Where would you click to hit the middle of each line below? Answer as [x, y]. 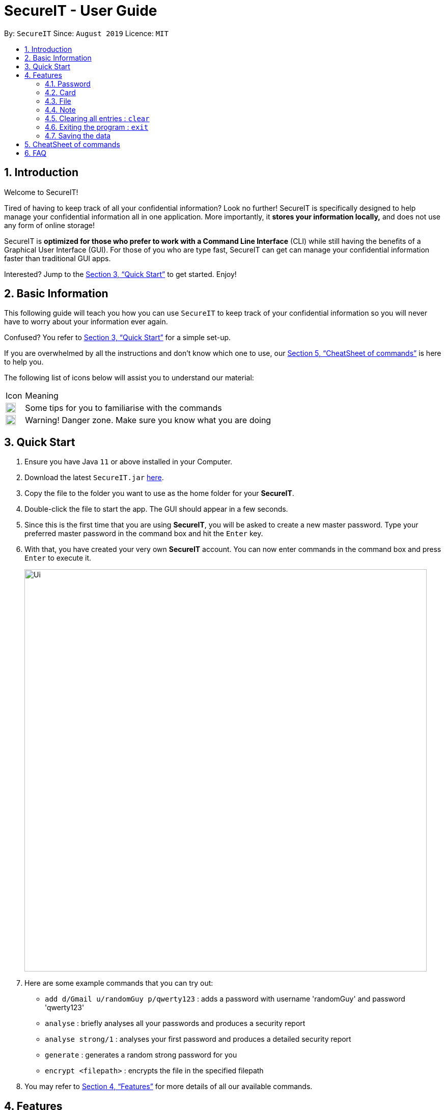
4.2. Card [60, 92]
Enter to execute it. [58, 558]
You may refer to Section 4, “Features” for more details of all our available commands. [169, 1087]
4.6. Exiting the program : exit [97, 127]
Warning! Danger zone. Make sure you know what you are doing [148, 420]
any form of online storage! [50, 225]
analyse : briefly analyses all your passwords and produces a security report [175, 1023]
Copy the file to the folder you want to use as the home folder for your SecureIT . [159, 493]
